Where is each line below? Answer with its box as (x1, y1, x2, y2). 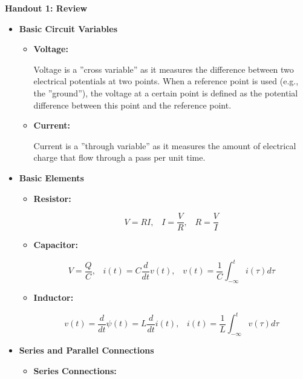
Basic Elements (19, 171, 84, 184)
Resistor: (33, 192, 71, 204)
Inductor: (33, 291, 74, 304)
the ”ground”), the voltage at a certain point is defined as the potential (33, 86, 298, 99)
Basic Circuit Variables (19, 22, 118, 35)
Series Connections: (33, 364, 117, 377)
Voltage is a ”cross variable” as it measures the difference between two (33, 62, 294, 75)
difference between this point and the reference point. (33, 98, 232, 111)
